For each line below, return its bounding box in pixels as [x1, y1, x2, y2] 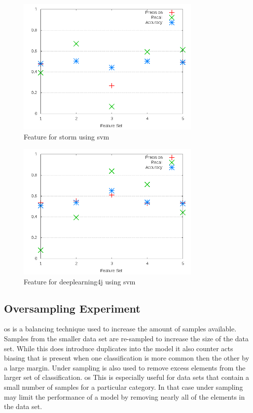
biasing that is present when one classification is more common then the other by [4, 353, 250, 363]
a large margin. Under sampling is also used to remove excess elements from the [4, 362, 246, 372]
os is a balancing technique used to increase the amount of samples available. [4, 323, 237, 334]
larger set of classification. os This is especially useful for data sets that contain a [4, 372, 250, 382]
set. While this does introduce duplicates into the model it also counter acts [4, 343, 233, 353]
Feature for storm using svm [24, 131, 109, 141]
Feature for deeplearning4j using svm [24, 276, 136, 286]
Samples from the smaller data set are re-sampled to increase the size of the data [4, 333, 249, 343]
